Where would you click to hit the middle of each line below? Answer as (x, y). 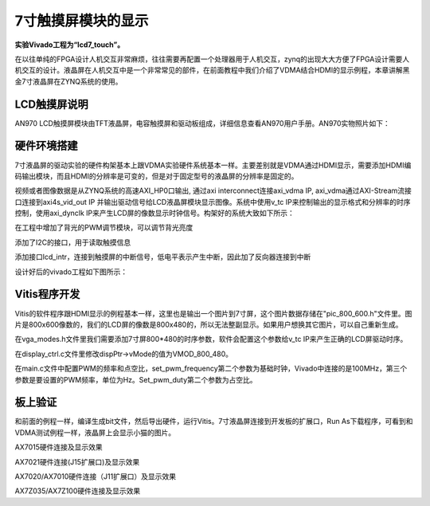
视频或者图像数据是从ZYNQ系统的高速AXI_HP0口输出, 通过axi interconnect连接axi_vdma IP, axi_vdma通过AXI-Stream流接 (213, 190)
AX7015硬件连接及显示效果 (59, 447)
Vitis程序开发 (47, 294)
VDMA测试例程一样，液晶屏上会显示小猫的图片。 (95, 432)
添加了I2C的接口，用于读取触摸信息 (73, 242)
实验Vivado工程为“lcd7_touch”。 (70, 45)
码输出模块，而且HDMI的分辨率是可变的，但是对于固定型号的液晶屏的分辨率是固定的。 (156, 176)
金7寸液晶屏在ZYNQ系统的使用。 (68, 81)
